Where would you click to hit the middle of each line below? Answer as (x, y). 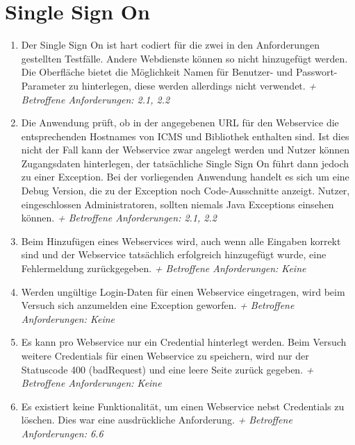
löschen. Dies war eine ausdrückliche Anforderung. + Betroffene (157, 420)
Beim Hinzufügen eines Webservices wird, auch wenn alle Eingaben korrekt (181, 241)
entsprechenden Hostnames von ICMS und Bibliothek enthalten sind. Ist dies (185, 136)
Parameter (43, 85)
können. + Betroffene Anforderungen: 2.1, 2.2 (119, 218)
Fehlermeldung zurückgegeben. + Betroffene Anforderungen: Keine (164, 268)
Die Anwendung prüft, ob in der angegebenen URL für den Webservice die (180, 123)
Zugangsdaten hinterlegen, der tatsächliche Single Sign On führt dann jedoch (185, 163)
